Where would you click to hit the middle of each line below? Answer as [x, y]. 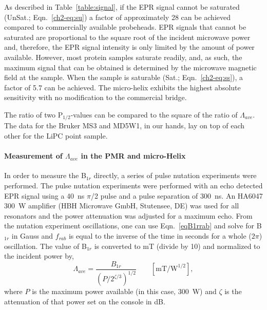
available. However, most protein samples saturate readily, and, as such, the [123, 57]
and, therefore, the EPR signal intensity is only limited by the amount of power [129, 47]
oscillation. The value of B [45, 246]
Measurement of [33, 156]
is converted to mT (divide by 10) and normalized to [177, 246]
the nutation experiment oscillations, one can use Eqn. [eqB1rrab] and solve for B [133, 226]
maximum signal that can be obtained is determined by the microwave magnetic [130, 67]
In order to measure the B [45, 175]
